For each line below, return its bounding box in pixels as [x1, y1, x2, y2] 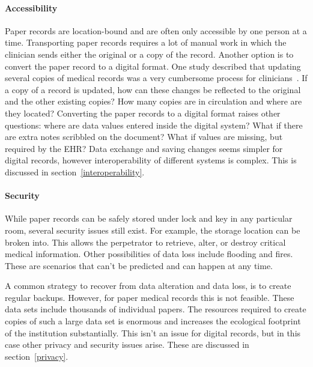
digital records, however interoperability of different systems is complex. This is [5, 154, 297, 166]
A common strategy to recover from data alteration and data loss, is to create [5, 279, 291, 292]
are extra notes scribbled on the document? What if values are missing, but [5, 130, 283, 143]
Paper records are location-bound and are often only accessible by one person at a [5, 24, 307, 37]
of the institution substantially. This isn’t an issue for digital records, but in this [5, 326, 301, 339]
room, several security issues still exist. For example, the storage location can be [5, 223, 300, 236]
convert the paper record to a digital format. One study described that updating [5, 59, 301, 72]
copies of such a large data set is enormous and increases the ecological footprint [5, 315, 301, 327]
